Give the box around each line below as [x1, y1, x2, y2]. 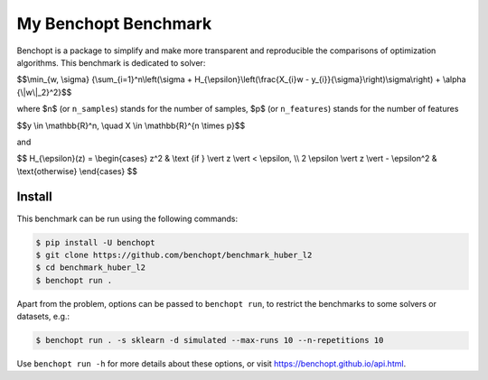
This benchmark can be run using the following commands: [16, 213, 239, 224]
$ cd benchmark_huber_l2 [35, 263, 146, 273]
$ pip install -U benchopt [35, 237, 155, 247]
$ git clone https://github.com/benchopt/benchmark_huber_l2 [35, 249, 313, 260]
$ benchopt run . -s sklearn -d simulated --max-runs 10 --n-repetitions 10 [35, 335, 384, 346]
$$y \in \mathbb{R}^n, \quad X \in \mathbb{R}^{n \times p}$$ [16, 120, 246, 131]
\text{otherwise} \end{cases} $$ [16, 165, 137, 176]
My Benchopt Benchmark [16, 14, 212, 33]
